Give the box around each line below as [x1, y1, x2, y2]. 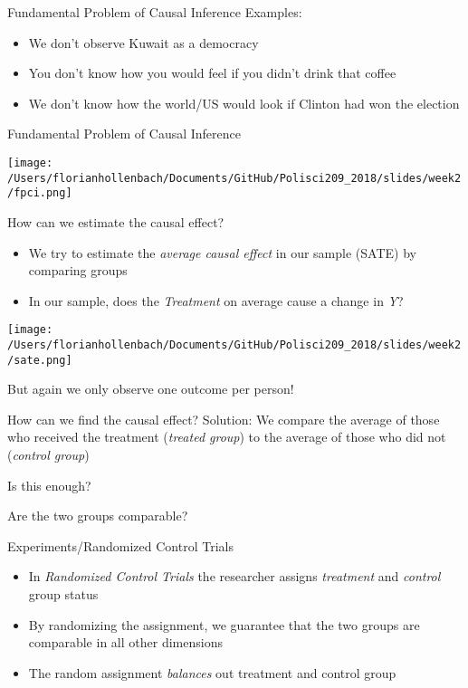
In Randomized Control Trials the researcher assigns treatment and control [28, 567, 441, 586]
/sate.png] [7, 353, 72, 367]
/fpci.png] [7, 186, 72, 200]
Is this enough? [7, 475, 91, 494]
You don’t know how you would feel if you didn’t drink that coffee [28, 63, 396, 82]
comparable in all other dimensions [28, 633, 223, 652]
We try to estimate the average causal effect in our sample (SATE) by [28, 243, 416, 262]
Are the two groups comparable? [7, 506, 188, 525]
